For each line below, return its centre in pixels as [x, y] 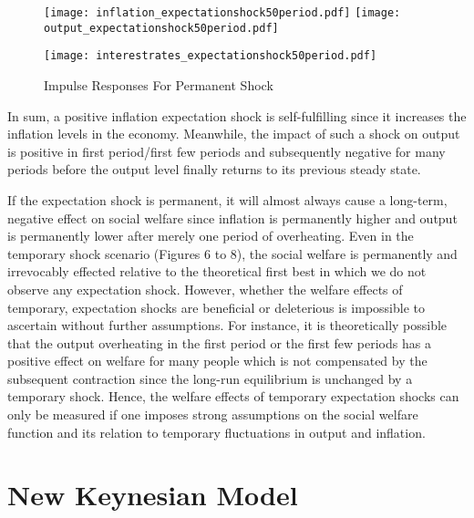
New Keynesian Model [153, 495]
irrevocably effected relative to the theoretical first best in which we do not [217, 271]
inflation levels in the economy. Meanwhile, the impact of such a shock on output [234, 134]
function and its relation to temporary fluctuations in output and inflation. [216, 432]
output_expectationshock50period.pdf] [161, 28]
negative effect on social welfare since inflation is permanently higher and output [232, 218]
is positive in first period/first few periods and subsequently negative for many [227, 151]
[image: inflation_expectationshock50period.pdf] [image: [222, 13]
